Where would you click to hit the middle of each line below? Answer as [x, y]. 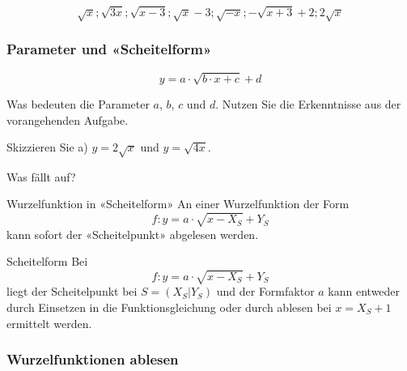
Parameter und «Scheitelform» [109, 49]
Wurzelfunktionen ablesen [93, 359]
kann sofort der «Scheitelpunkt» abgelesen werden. [133, 234]
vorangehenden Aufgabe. [68, 119]
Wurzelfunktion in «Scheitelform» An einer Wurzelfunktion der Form [178, 204]
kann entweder [364, 291]
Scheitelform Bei [47, 261]
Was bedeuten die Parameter [78, 103]
